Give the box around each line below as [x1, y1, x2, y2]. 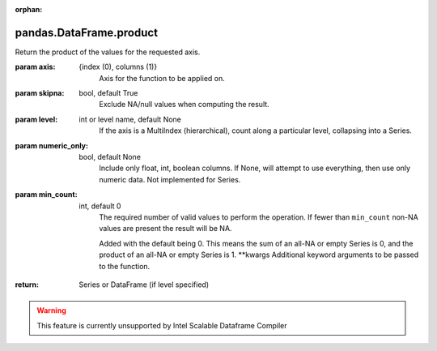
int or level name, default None [78, 114, 182, 124]
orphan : [15, 5, 43, 14]
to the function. [99, 261, 151, 271]
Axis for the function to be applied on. [99, 73, 226, 83]
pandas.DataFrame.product [15, 25, 158, 40]
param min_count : [15, 190, 78, 199]
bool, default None [78, 152, 142, 162]
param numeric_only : [15, 140, 89, 150]
